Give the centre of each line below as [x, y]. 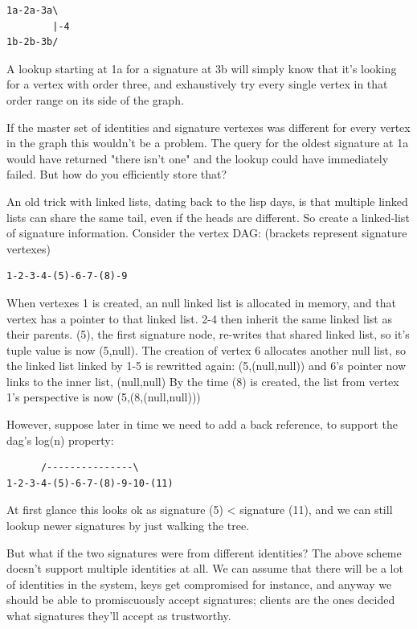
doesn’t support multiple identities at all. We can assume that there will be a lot [205, 568]
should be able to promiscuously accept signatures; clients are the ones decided [201, 600]
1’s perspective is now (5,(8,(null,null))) [104, 397]
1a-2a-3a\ [33, 10]
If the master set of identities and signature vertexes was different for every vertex [208, 127]
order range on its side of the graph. [95, 99]
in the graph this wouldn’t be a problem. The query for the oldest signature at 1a [208, 143]
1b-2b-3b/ [33, 42]
